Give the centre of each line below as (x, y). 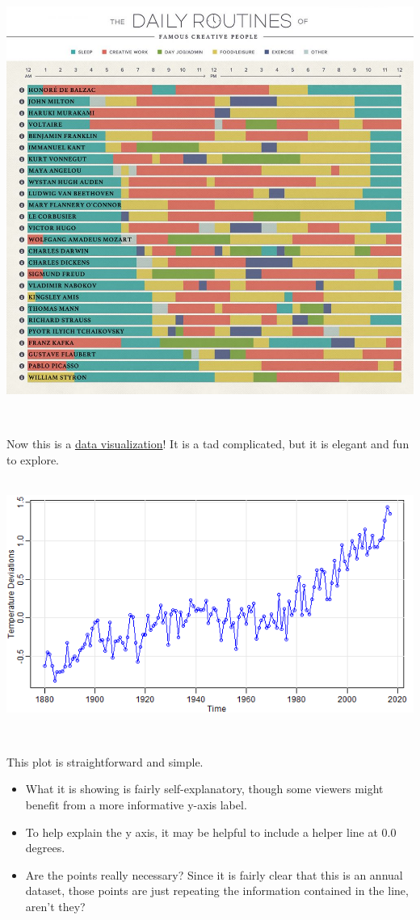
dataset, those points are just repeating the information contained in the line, (217, 891)
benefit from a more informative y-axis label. (136, 805)
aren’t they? (55, 906)
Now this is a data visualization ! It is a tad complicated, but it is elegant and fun (208, 444)
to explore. (33, 459)
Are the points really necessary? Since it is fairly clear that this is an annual (214, 874)
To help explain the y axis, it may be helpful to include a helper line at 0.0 (211, 832)
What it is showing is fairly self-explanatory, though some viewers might (204, 789)
